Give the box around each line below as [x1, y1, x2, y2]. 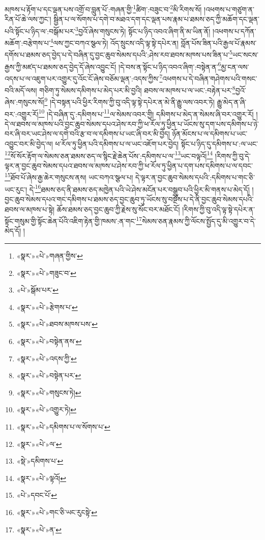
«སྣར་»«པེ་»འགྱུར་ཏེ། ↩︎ [16, 404, 77, 415]
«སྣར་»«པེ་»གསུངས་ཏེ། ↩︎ [16, 387, 81, 397]
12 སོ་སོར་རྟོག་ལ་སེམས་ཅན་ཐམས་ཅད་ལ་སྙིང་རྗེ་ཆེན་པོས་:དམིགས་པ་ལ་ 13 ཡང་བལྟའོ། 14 [5, 149, 213, 161]
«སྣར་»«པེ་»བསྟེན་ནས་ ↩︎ [16, 335, 82, 346]
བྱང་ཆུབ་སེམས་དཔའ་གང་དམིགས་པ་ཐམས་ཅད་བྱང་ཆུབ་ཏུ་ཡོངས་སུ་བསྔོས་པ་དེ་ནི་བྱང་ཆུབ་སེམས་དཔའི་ [5, 193, 254, 204]
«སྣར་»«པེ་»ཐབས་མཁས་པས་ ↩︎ [16, 319, 98, 329]
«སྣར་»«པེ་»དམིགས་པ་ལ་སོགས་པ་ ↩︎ [16, 421, 110, 432]
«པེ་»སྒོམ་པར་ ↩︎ [16, 285, 58, 295]
